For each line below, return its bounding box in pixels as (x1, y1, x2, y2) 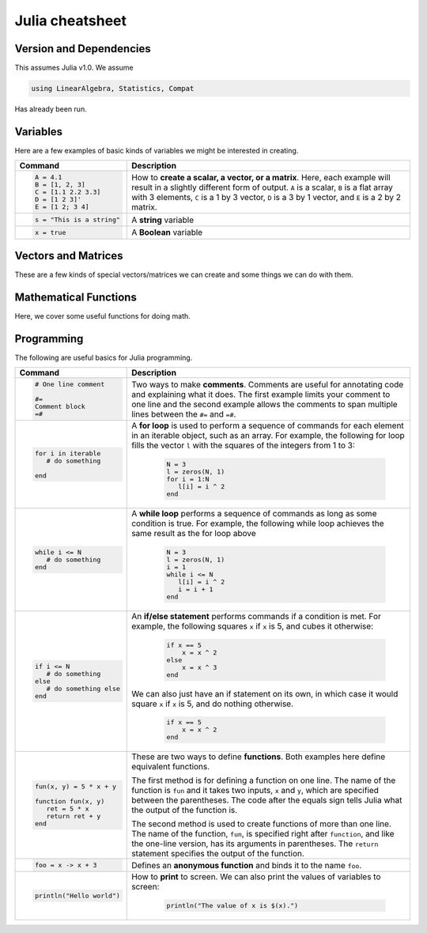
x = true (34, 228, 66, 236)
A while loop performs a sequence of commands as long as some (131, 508, 377, 519)
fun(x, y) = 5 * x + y (34, 783, 116, 791)
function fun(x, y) (34, 797, 105, 806)
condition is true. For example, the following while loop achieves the (131, 518, 384, 529)
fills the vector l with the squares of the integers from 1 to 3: (131, 440, 356, 451)
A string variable (131, 214, 194, 225)
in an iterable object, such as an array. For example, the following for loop (131, 430, 405, 441)
